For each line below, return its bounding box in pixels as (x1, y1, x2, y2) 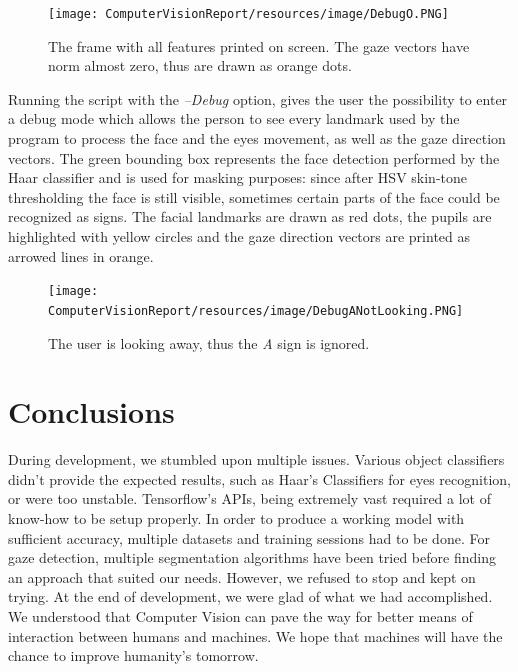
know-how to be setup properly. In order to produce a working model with (8, 508, 465, 528)
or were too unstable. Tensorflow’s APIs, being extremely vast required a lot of (8, 488, 492, 509)
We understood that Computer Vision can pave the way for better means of (8, 605, 473, 626)
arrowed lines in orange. (8, 245, 154, 266)
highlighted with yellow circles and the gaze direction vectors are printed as (8, 226, 471, 246)
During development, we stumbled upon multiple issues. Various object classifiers (8, 449, 505, 470)
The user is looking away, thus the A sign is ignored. (48, 332, 370, 353)
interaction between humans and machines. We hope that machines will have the (8, 625, 503, 646)
